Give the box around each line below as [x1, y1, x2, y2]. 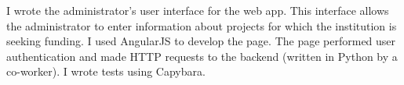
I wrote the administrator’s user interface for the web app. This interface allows [6, 2, 389, 18]
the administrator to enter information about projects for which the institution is [6, 17, 397, 34]
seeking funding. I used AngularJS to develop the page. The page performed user [6, 33, 396, 49]
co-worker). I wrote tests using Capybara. [6, 63, 206, 80]
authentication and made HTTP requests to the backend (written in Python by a [6, 48, 398, 64]
